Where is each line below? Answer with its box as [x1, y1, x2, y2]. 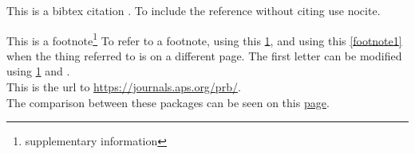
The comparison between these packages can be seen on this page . [6, 94, 330, 110]
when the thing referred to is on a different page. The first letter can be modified [6, 47, 402, 64]
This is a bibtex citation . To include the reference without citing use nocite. [6, 2, 381, 18]
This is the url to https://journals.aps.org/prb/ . [6, 79, 241, 95]
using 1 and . [6, 63, 70, 79]
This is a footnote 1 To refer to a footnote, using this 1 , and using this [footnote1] [6, 29, 402, 48]
